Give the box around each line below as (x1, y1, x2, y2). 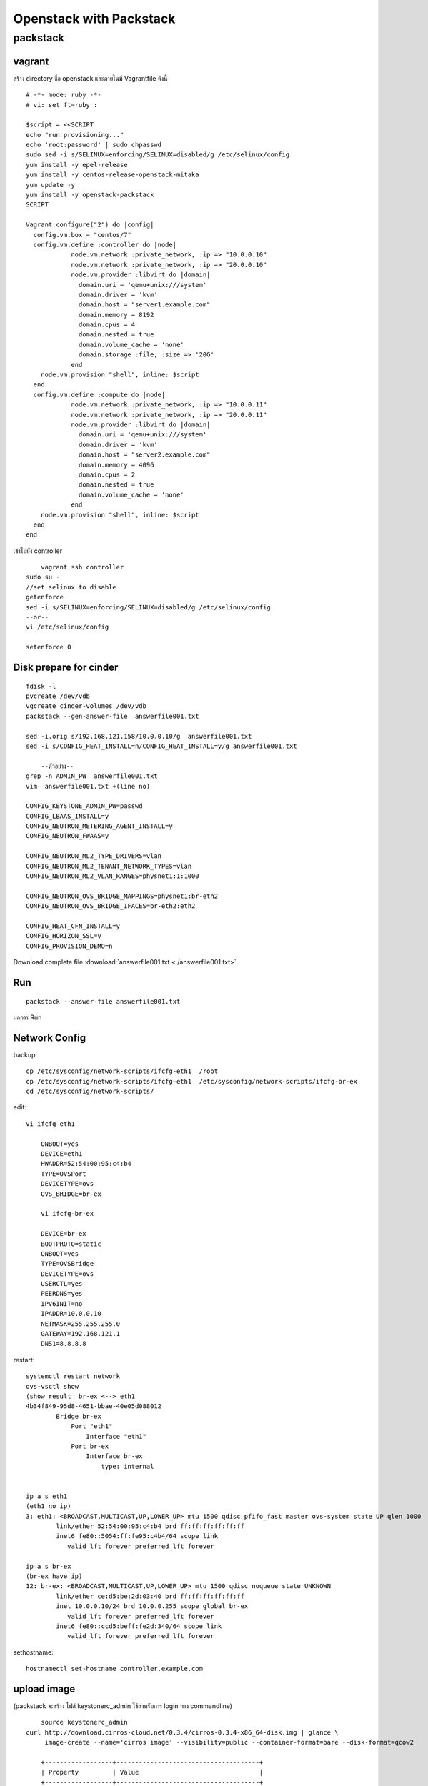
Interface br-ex (86, 1452, 143, 1460)
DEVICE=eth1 (40, 1149, 83, 1157)
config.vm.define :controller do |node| (33, 240, 177, 249)
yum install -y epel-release (26, 161, 128, 169)
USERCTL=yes (40, 1279, 83, 1288)
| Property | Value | (40, 1768, 264, 1777)
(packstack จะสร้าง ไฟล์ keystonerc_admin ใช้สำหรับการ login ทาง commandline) (13, 1702, 232, 1710)
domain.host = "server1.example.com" (79, 301, 211, 309)
